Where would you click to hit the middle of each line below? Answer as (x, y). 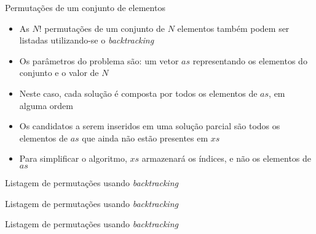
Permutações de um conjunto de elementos (85, 7)
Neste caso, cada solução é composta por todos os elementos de (138, 93)
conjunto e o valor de (59, 73)
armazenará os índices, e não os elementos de (227, 158)
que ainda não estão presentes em (145, 138)
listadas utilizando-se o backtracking (87, 40)
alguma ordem (46, 105)
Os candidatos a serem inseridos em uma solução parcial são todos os (150, 126)
